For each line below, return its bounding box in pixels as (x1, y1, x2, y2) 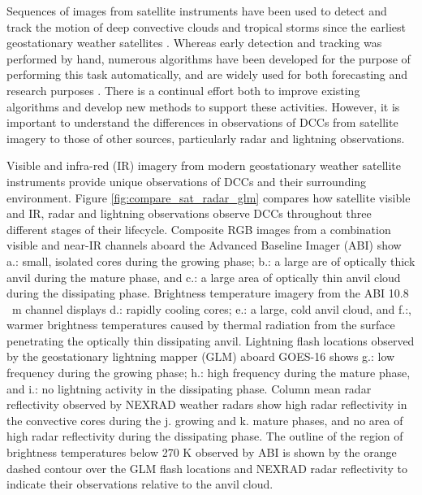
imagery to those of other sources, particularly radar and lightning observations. (6, 129, 405, 146)
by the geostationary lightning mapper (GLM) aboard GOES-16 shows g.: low (6, 348, 395, 365)
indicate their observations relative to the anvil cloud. (6, 475, 273, 493)
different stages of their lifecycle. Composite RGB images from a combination (6, 220, 391, 237)
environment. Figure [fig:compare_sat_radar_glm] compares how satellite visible (6, 189, 411, 206)
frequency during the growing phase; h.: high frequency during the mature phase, (6, 364, 411, 381)
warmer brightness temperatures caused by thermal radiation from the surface (6, 316, 395, 333)
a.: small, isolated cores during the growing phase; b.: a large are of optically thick (6, 252, 416, 269)
